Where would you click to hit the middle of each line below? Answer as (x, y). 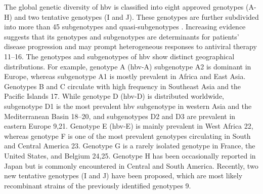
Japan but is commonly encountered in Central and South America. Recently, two (131, 165)
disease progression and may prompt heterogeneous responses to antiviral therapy (130, 46)
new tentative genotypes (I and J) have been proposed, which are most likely (123, 176)
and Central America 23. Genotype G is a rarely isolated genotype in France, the (130, 146)
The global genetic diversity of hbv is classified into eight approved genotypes (124, 7)
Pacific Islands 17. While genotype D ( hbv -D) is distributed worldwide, (114, 96)
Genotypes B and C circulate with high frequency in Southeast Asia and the (123, 86)
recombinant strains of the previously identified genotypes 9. (98, 185)
